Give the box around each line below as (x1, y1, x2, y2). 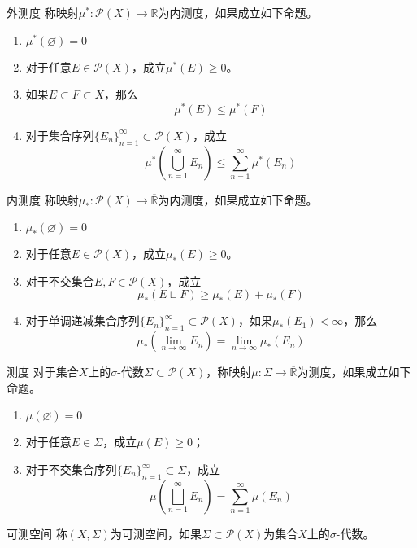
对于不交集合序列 (25, 461, 117, 478)
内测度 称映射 (7, 191, 79, 208)
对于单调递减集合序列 (25, 312, 140, 329)
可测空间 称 (7, 524, 67, 541)
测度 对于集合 (7, 363, 79, 380)
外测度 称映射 (7, 4, 79, 20)
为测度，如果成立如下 (297, 363, 411, 380)
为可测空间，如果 (110, 524, 202, 541)
